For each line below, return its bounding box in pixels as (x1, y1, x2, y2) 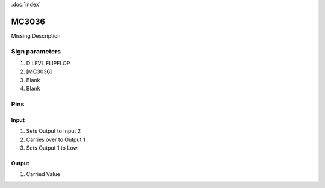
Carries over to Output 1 (26, 136, 85, 143)
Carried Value (26, 171, 60, 178)
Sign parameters (11, 47, 61, 55)
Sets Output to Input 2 (26, 127, 81, 135)
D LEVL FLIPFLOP (26, 60, 70, 67)
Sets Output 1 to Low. (26, 144, 79, 151)
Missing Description (11, 32, 61, 39)
